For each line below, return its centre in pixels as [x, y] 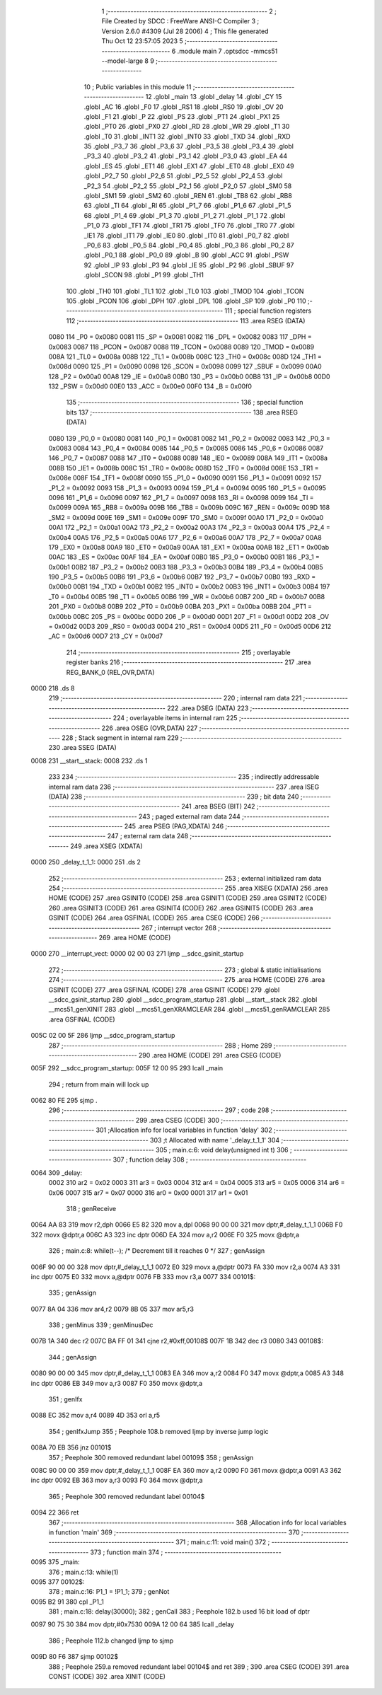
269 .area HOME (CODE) [135, 937]
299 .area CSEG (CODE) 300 [177, 1120]
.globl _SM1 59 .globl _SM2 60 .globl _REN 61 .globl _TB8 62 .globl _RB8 [188, 196]
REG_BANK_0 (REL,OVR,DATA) [110, 672]
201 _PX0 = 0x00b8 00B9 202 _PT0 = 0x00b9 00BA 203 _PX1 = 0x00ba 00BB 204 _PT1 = [180, 607]
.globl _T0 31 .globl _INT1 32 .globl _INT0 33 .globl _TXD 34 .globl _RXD [187, 136]
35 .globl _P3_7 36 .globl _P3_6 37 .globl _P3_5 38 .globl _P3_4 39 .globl [189, 146]
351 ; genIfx [65, 1399]
